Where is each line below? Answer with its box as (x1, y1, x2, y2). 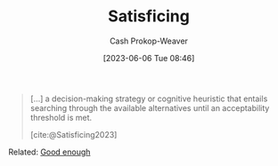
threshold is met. (29, 112, 93, 123)
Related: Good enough (8, 146, 91, 157)
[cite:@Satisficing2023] (29, 129, 118, 139)
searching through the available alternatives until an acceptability (29, 102, 270, 113)
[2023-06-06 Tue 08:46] (102, 52, 195, 63)
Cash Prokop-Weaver (109, 36, 189, 46)
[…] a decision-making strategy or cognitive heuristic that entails (29, 93, 268, 104)
